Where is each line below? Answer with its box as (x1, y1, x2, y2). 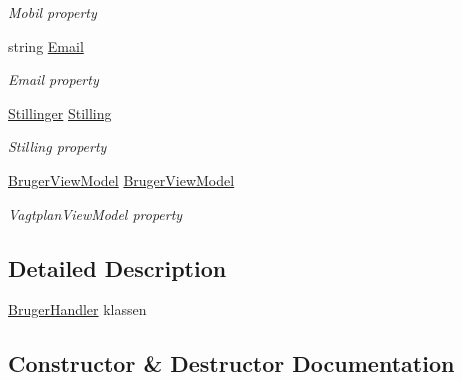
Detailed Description (8, 252, 227, 283)
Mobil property (8, 2, 97, 22)
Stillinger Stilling (8, 102, 112, 123)
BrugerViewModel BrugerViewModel (8, 169, 235, 190)
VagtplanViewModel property (8, 203, 183, 224)
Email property (8, 69, 99, 90)
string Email (8, 35, 84, 56)
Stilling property (8, 136, 107, 157)
